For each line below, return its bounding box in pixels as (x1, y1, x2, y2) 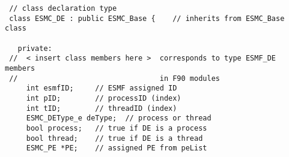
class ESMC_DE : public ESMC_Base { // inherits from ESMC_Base (9, 14, 285, 23)
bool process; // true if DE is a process (26, 123, 207, 132)
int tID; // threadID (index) (26, 104, 177, 113)
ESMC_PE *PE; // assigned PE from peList (26, 144, 207, 153)
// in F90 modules (9, 74, 220, 83)
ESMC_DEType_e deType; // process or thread (26, 114, 211, 123)
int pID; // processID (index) (26, 93, 181, 102)
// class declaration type (9, 4, 117, 13)
